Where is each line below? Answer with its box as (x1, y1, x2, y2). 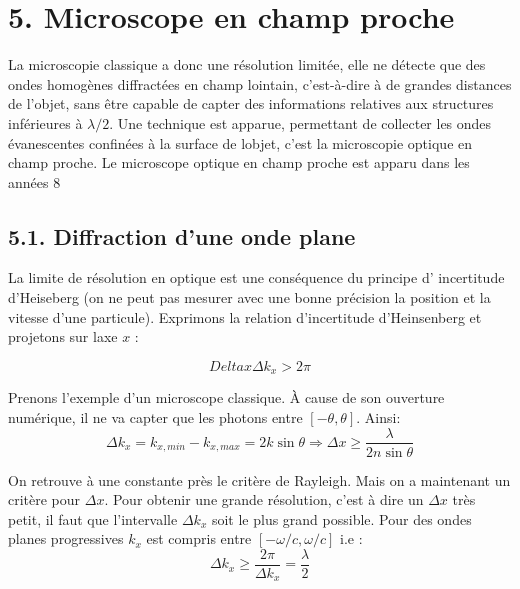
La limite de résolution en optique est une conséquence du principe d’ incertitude (8, 267, 505, 288)
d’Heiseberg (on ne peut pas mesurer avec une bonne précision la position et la (8, 287, 491, 308)
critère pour (8, 489, 81, 510)
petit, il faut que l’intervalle (8, 508, 178, 529)
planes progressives (8, 528, 124, 549)
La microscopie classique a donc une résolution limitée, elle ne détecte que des (8, 54, 486, 75)
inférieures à (8, 112, 83, 133)
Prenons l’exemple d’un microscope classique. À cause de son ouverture (8, 387, 445, 408)
